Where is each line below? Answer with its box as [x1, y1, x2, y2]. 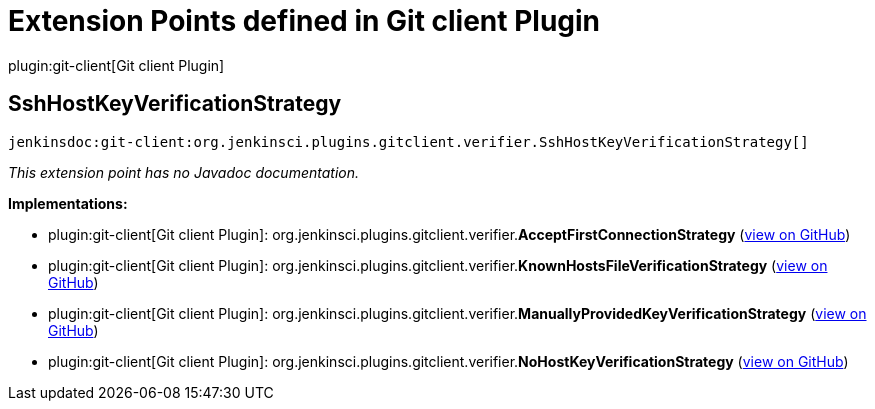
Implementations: [8, 194, 128, 212]
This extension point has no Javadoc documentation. [8, 163, 360, 181]
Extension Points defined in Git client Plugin [8, 4, 601, 38]
